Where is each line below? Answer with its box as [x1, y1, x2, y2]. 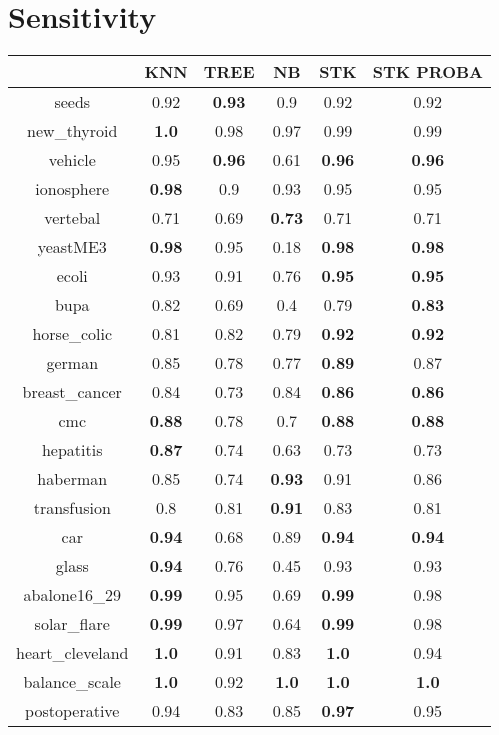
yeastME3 [37, 235, 107, 259]
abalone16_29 [23, 583, 121, 607]
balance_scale [23, 670, 121, 694]
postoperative [25, 699, 120, 723]
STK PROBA [372, 60, 483, 84]
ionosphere [35, 177, 110, 201]
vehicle [48, 148, 96, 172]
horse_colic [32, 322, 113, 346]
